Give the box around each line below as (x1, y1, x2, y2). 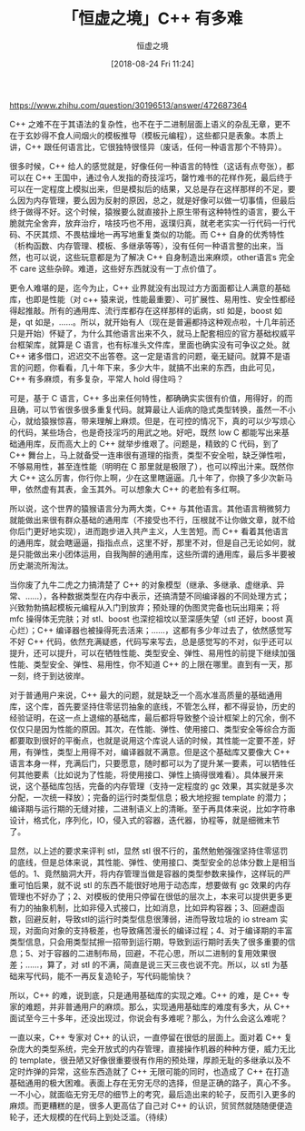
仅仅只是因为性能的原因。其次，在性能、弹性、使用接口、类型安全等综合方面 (9, 723, 296, 734)
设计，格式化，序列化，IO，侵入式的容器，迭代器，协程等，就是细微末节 (9, 814, 280, 825)
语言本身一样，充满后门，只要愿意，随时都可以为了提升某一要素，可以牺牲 (9, 757, 288, 769)
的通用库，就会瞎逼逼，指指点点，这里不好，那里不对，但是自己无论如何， (9, 537, 288, 548)
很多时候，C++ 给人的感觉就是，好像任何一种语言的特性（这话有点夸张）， (9, 160, 287, 171)
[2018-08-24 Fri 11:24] (110, 58, 195, 69)
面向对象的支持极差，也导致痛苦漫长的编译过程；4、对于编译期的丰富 (33, 924, 293, 935)
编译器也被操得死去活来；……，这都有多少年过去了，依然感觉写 (55, 624, 292, 635)
